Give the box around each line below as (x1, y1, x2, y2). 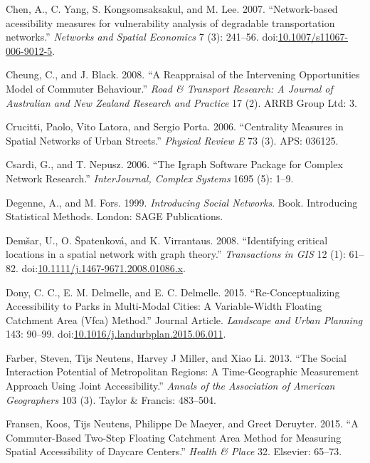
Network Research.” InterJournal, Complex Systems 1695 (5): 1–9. (6, 170, 294, 185)
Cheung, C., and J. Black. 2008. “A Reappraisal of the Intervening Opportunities (6, 67, 360, 82)
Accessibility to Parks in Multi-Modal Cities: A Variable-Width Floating (6, 298, 322, 313)
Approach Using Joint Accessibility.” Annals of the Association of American (6, 378, 335, 393)
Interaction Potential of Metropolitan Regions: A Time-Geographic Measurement (6, 364, 359, 379)
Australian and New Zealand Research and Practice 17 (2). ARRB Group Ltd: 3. (6, 95, 357, 110)
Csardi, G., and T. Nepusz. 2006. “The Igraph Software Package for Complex (6, 157, 343, 172)
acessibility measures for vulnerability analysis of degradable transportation (6, 15, 335, 30)
